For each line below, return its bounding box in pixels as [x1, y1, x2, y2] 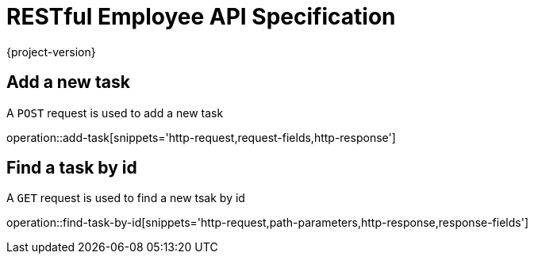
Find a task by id [6, 158, 137, 178]
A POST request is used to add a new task [6, 105, 224, 120]
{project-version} [6, 44, 96, 59]
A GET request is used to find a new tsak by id [6, 191, 245, 205]
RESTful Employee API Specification [6, 3, 396, 30]
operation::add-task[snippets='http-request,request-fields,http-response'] [6, 130, 396, 144]
